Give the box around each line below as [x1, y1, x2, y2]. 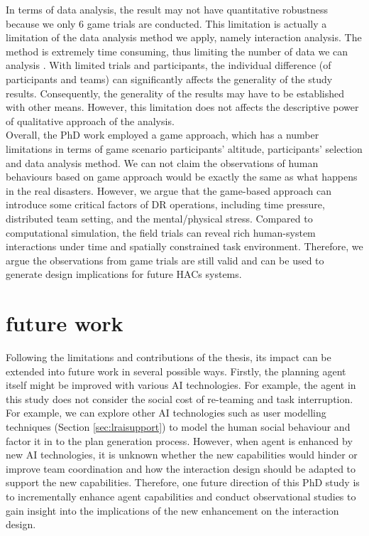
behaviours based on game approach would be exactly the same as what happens [6, 169, 358, 184]
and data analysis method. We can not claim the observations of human [6, 155, 319, 170]
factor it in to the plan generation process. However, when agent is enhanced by [6, 433, 353, 448]
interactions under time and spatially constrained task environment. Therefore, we [6, 239, 363, 254]
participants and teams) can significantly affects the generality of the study [6, 71, 333, 86]
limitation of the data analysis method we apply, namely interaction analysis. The [6, 30, 362, 45]
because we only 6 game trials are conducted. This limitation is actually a [6, 16, 327, 31]
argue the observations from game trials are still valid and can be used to [6, 252, 324, 267]
